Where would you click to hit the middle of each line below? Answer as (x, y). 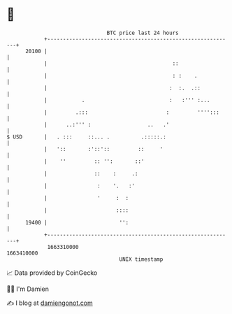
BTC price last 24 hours (143, 33)
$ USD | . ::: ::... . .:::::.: (87, 137)
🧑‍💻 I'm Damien (28, 289)
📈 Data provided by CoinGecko (52, 273)
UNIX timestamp (141, 259)
